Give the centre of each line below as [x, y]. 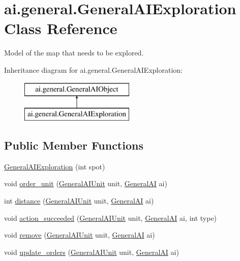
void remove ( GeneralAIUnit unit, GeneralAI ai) [80, 235]
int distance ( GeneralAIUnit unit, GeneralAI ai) [79, 201]
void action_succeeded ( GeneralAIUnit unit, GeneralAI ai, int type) [111, 217]
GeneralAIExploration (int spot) [55, 166]
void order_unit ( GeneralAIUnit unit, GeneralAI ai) [86, 183]
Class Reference [61, 28]
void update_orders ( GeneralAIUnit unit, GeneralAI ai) [92, 252]
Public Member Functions [74, 145]
